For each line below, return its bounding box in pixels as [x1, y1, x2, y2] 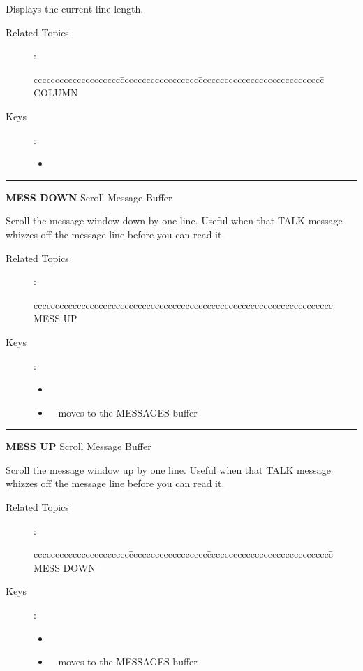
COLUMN [34, 85, 78, 100]
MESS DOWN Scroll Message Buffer [6, 189, 172, 204]
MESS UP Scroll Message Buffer [6, 439, 151, 454]
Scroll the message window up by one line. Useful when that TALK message [6, 462, 332, 477]
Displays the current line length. [6, 1, 144, 15]
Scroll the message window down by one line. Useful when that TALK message [6, 213, 343, 228]
